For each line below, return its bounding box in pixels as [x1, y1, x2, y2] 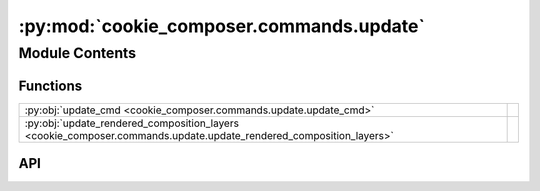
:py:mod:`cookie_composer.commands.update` [18, 15, 425, 37]
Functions [18, 77, 83, 94]
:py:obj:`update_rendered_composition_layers [24, 116, 240, 130]
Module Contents [18, 44, 137, 62]
